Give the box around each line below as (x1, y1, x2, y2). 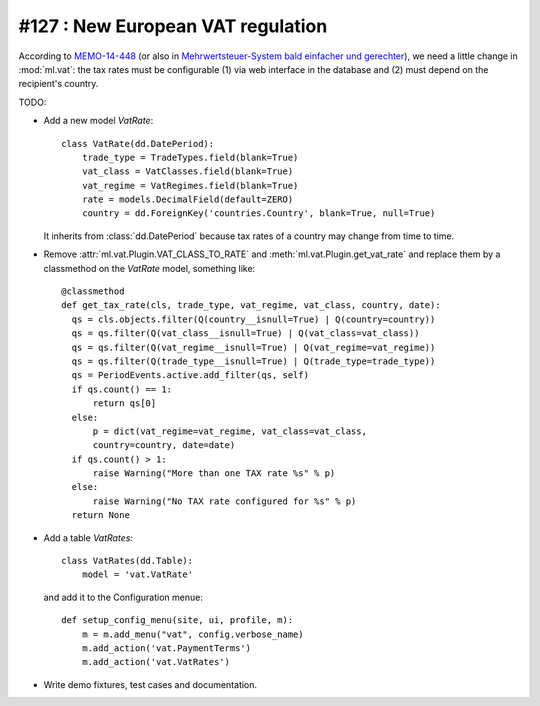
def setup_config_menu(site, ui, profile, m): (61, 615, 294, 626)
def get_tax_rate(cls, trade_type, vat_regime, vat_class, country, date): (61, 300, 441, 311)
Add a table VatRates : (43, 531, 134, 544)
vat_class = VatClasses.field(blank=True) (81, 166, 294, 177)
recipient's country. (18, 78, 99, 90)
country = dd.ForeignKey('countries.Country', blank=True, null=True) (81, 208, 436, 219)
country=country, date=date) (92, 440, 236, 451)
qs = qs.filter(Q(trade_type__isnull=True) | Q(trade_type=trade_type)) (71, 355, 436, 367)
